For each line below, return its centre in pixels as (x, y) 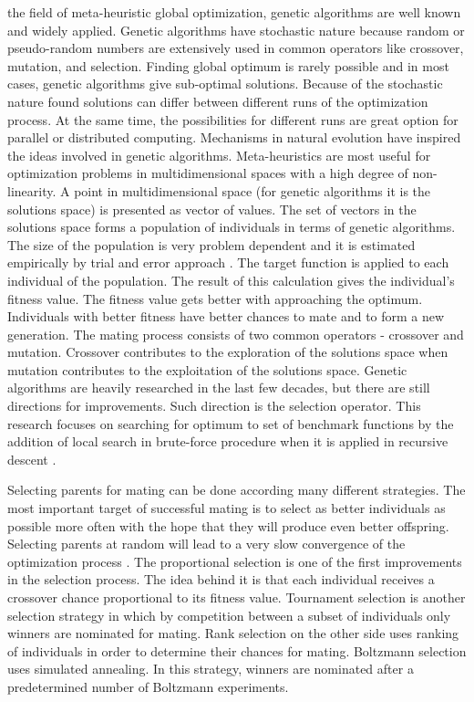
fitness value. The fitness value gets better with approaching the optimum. (215, 298)
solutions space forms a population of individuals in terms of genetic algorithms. (232, 227)
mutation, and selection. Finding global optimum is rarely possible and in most (228, 65)
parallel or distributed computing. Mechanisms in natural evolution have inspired (234, 137)
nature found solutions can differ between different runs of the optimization (218, 101)
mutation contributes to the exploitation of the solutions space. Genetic (207, 369)
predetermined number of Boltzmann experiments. (148, 686)
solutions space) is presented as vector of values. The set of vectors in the (212, 209)
